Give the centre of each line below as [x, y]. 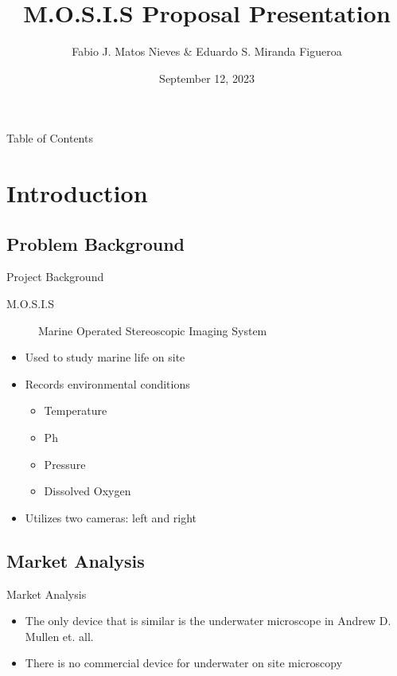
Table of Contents [50, 138]
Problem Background [95, 243]
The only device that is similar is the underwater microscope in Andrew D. [208, 621]
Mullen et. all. [59, 636]
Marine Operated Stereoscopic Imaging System [153, 330]
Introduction [77, 193]
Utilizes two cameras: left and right [111, 517]
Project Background [55, 277]
